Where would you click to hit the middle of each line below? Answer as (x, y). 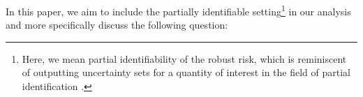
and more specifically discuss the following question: (117, 25)
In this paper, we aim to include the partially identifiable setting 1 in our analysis (178, 10)
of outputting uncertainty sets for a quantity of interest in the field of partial (186, 72)
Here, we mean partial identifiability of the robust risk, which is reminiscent (184, 58)
